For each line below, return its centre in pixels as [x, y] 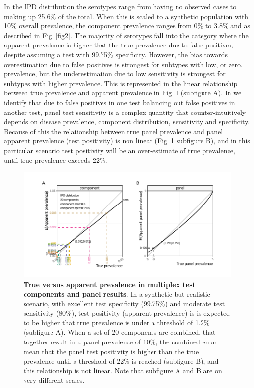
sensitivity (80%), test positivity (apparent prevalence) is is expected [127, 313]
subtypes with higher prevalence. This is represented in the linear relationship [121, 83]
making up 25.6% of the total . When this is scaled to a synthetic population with [126, 16]
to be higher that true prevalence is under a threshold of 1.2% [117, 322]
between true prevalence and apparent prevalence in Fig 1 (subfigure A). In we [123, 93]
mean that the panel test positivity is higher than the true [111, 351]
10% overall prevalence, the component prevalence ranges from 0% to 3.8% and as [127, 26]
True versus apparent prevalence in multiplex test [110, 284]
